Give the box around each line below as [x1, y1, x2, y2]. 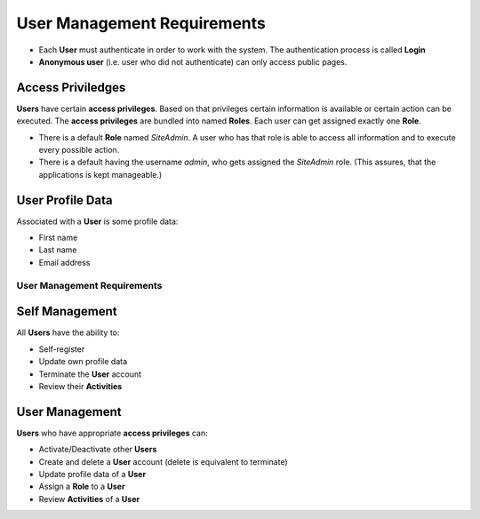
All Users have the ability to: [16, 327, 120, 338]
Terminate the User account [38, 369, 142, 379]
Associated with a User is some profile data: [16, 216, 179, 227]
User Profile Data [16, 192, 113, 208]
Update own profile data [38, 356, 128, 367]
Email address [38, 257, 91, 267]
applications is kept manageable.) [38, 169, 163, 180]
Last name [38, 244, 77, 255]
